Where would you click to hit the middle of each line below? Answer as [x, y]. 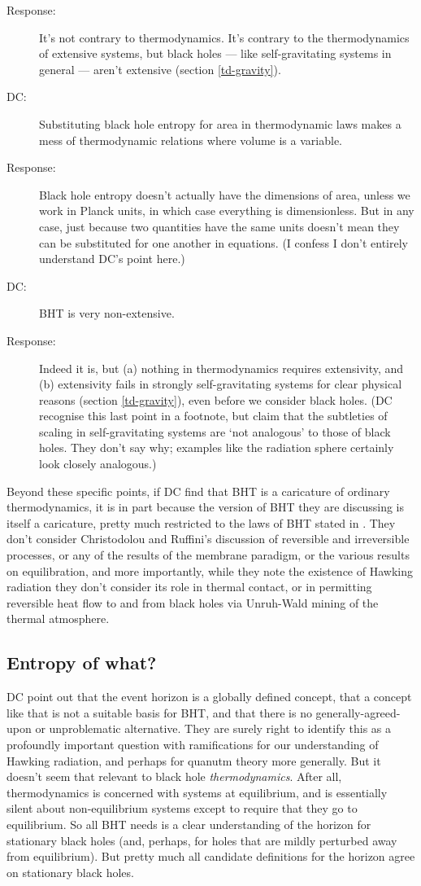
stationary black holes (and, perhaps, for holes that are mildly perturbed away [202, 840]
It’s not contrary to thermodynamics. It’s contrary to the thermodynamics [224, 37]
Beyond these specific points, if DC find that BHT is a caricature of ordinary [198, 491]
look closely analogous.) [98, 464]
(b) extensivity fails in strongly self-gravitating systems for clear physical [221, 384]
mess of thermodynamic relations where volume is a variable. [191, 140]
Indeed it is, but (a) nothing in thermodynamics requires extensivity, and [221, 368]
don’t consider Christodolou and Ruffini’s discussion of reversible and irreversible [208, 539]
